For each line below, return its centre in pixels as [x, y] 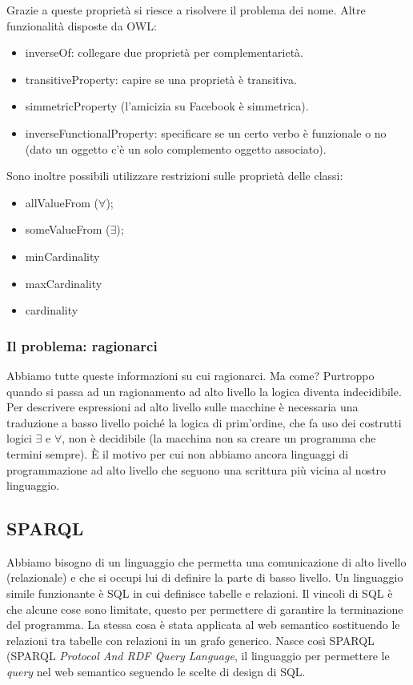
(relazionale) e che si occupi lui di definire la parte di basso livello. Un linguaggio [205, 577]
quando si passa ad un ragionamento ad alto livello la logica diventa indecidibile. [204, 391]
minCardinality [62, 256]
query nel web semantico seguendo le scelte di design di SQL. [156, 672]
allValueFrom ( [62, 202]
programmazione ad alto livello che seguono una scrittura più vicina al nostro [196, 469]
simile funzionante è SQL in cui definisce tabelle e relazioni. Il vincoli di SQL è [200, 593]
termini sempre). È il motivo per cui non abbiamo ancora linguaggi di [178, 453]
